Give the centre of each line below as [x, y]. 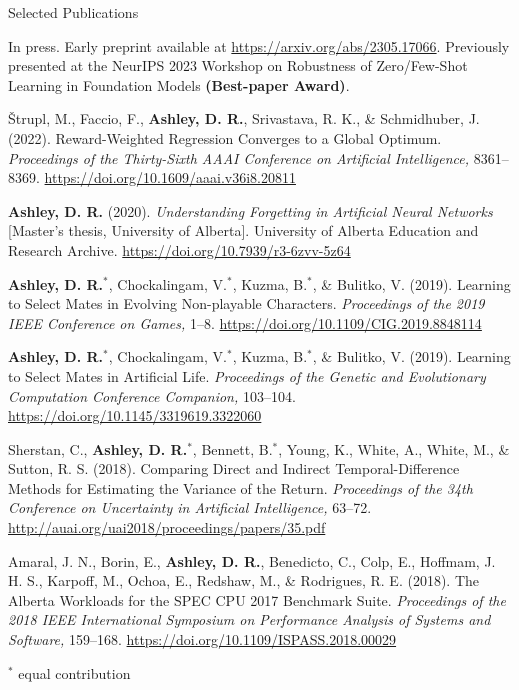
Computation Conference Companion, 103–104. [152, 395]
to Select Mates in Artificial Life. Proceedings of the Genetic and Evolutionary [247, 375]
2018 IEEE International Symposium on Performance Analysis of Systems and [249, 619]
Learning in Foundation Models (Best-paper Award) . [179, 84]
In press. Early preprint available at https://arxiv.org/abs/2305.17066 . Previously [259, 45]
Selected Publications [73, 12]
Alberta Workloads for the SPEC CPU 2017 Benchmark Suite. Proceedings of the [257, 599]
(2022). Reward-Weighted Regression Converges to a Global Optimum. [225, 137]
